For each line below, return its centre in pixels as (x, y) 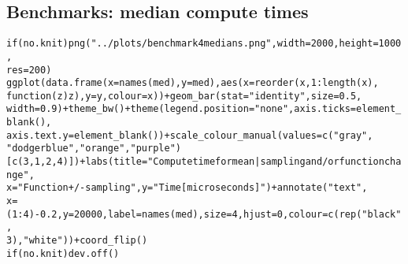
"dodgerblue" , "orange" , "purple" (91, 149)
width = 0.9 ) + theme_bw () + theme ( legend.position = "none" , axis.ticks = (181, 109)
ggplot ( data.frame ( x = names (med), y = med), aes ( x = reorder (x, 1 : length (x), (193, 83)
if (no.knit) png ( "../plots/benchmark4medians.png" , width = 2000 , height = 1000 (204, 44)
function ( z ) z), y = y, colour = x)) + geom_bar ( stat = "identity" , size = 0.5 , (184, 96)
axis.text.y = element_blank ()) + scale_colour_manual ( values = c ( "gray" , (190, 135)
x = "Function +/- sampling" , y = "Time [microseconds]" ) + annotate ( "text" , (187, 188)
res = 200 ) (29, 70)
